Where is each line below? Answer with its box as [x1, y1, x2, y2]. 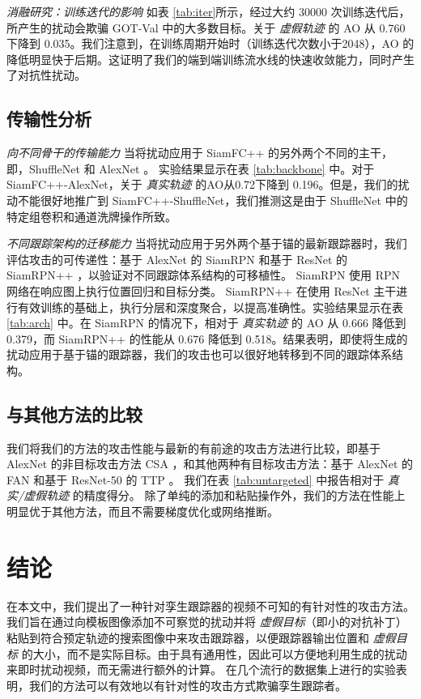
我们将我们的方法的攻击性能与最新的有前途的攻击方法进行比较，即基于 [6, 439, 381, 456]
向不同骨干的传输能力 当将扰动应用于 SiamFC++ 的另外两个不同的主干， [6, 144, 393, 161]
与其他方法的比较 [6, 401, 142, 426]
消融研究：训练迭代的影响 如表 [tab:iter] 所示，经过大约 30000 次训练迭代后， [6, 3, 410, 19]
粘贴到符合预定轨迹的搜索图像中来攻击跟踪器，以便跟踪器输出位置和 [6, 629, 369, 646]
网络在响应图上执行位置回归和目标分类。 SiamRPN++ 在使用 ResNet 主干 [6, 282, 397, 299]
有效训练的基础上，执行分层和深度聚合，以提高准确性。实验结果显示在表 [17, 298, 403, 315]
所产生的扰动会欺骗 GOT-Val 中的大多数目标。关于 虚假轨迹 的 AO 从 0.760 [6, 19, 406, 36]
